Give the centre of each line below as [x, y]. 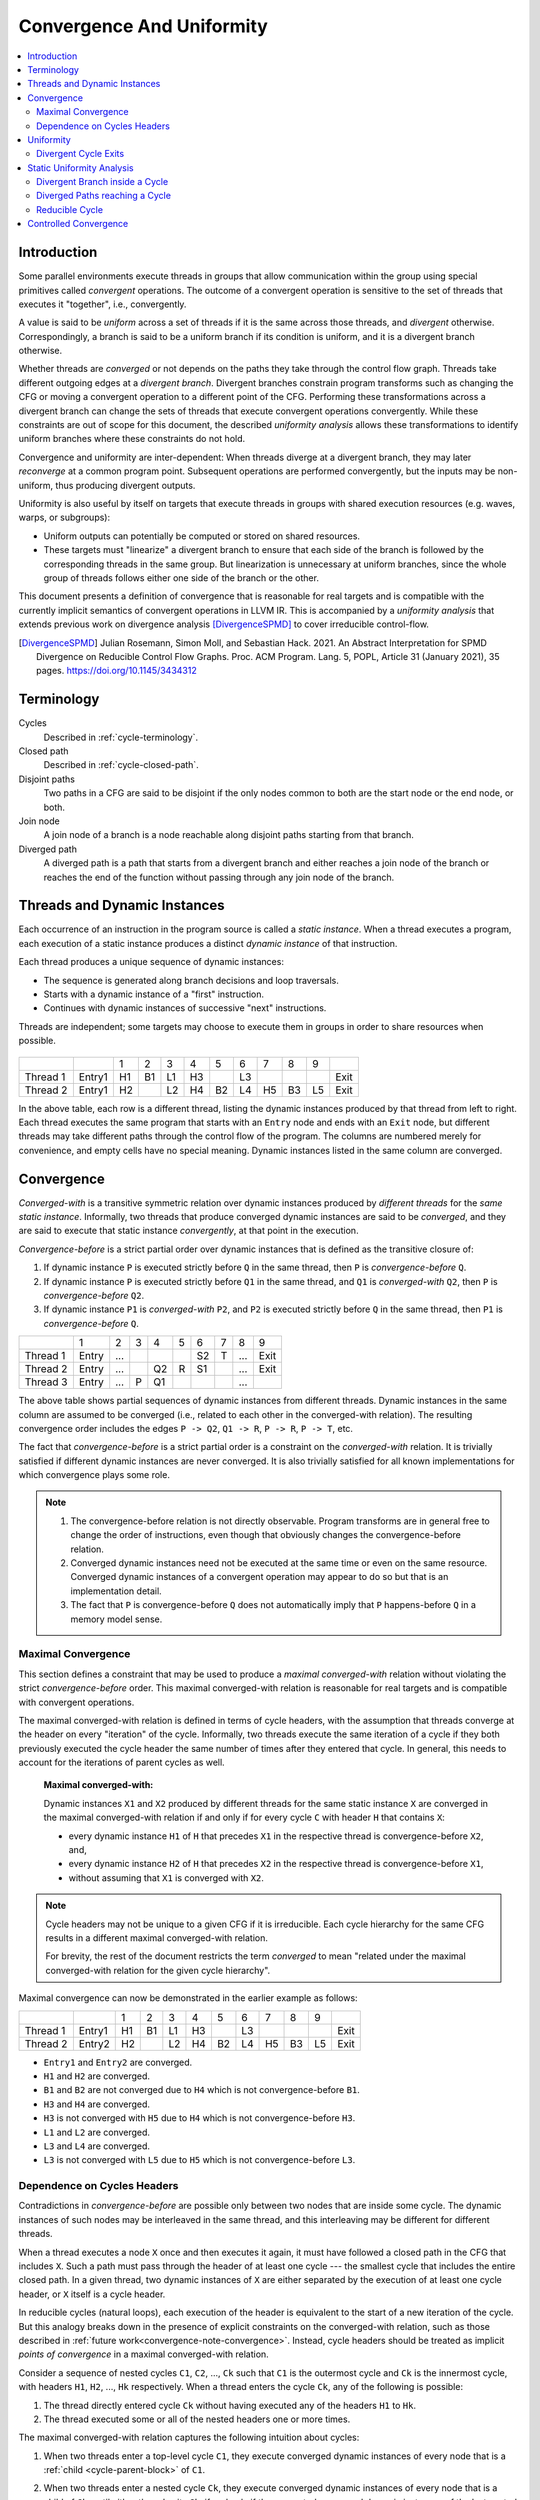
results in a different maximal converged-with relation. [157, 1937]
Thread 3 [46, 1382]
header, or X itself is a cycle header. [92, 2294]
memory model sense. [116, 1619]
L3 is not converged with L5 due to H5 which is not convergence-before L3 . [199, 2160]
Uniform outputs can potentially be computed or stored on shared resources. [201, 536]
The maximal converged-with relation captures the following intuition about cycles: [189, 2437]
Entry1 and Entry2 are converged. [118, 2062]
